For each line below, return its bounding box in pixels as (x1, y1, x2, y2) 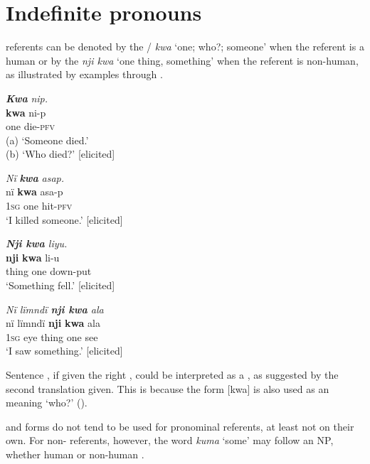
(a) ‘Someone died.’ (6, 132, 89, 147)
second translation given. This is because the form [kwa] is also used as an (6, 381, 329, 396)
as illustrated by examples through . (6, 67, 163, 82)
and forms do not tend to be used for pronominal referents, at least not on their (6, 419, 354, 433)
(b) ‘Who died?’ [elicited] (6, 146, 115, 161)
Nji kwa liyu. (6, 236, 68, 251)
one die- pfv (6, 119, 55, 134)
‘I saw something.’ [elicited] (6, 343, 123, 358)
